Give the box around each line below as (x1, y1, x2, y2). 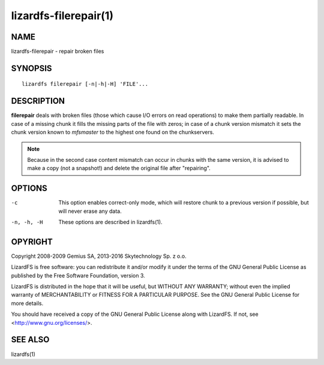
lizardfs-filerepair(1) (11, 9, 114, 22)
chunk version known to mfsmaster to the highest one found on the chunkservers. (11, 129, 214, 136)
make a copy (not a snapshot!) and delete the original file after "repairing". (27, 165, 211, 172)
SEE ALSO (11, 334, 50, 345)
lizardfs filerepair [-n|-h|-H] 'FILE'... (22, 81, 149, 88)
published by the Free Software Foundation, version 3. (11, 272, 145, 279)
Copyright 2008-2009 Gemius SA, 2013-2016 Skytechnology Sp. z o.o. (11, 252, 187, 260)
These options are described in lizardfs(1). (58, 219, 163, 226)
